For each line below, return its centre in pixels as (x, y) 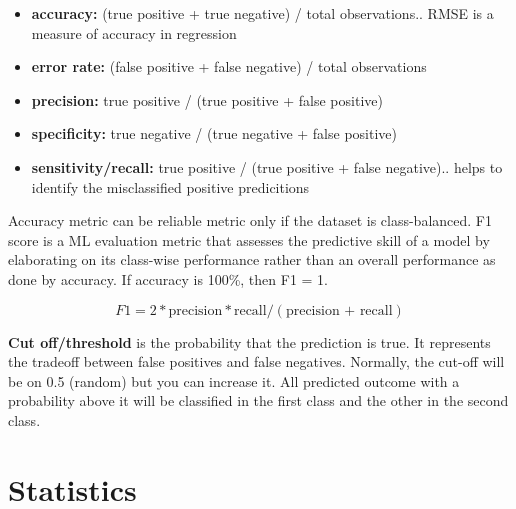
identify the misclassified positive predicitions (170, 186)
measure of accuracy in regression (134, 32)
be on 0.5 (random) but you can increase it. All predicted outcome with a (234, 380)
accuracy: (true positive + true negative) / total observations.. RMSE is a (262, 13)
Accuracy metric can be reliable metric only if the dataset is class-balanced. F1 (250, 220)
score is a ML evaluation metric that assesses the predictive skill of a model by (249, 239)
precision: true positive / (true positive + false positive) (207, 99)
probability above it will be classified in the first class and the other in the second (258, 400)
